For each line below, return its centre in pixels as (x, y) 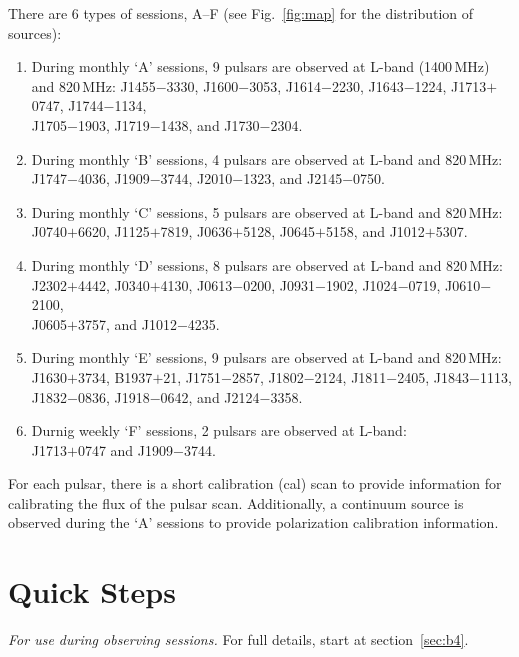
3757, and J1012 (127, 323)
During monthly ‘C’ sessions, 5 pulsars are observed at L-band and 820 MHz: (267, 211)
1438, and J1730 (210, 124)
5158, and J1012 (375, 231)
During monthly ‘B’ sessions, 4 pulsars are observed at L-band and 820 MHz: (267, 158)
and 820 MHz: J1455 (93, 85)
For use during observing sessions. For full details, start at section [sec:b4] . (238, 639)
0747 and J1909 (125, 449)
